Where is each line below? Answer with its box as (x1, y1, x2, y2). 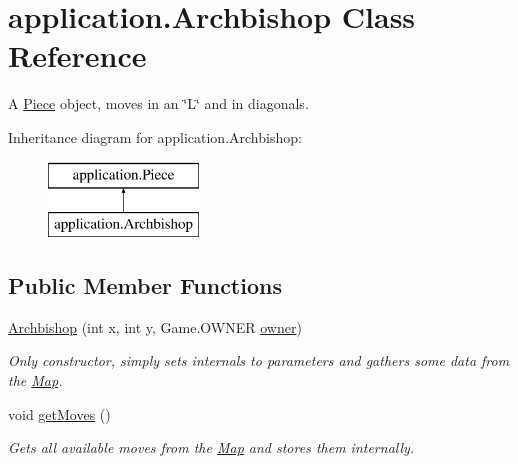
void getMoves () (8, 403, 111, 424)
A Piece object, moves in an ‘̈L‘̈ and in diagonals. (8, 93, 309, 114)
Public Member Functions (8, 270, 282, 301)
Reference (8, 35, 147, 76)
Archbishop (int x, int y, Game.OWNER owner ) (8, 316, 302, 337)
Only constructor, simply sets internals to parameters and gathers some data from (8, 350, 510, 371)
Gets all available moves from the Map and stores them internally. (8, 437, 415, 458)
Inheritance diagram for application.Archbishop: (8, 126, 302, 147)
